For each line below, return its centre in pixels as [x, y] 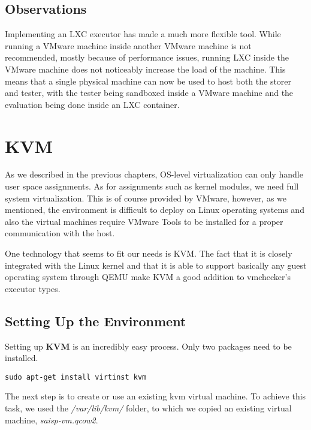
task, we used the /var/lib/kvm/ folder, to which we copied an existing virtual [148, 408]
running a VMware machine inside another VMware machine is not [128, 45]
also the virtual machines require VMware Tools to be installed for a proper [144, 221]
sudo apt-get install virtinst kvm [76, 377]
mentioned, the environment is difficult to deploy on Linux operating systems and [155, 210]
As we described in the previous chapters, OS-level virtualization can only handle [154, 174]
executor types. [33, 288]
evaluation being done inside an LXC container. [92, 104]
